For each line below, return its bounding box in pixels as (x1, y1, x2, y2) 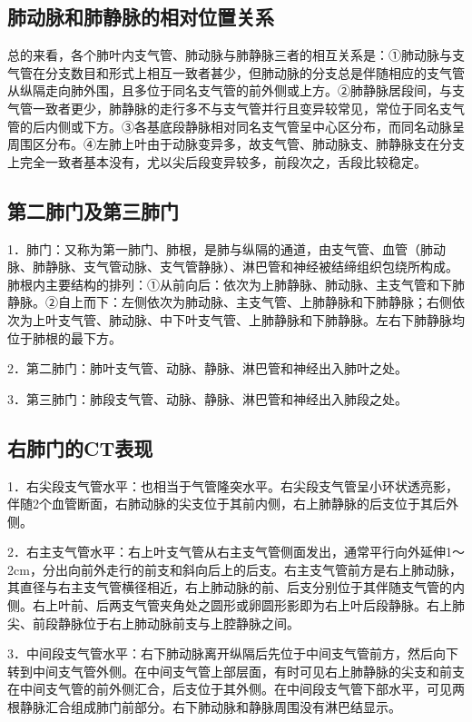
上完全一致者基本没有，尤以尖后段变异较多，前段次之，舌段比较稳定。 (7, 152, 427, 171)
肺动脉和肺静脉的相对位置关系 (7, 3, 274, 31)
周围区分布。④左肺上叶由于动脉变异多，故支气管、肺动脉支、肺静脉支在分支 (7, 134, 465, 153)
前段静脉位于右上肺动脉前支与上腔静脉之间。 (32, 613, 300, 632)
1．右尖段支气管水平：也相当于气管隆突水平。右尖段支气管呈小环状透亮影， (7, 476, 458, 495)
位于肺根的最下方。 (7, 328, 122, 347)
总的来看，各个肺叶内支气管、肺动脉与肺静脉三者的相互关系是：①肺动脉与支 (7, 45, 465, 64)
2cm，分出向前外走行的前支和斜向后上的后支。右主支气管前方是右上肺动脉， (7, 559, 462, 579)
